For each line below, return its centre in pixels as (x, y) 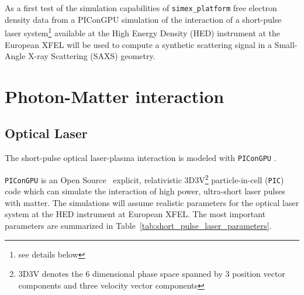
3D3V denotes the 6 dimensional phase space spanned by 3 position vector (152, 274)
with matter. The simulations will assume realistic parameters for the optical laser (152, 202)
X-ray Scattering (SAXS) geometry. (92, 56)
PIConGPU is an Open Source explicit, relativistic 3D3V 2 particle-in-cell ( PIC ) (144, 179)
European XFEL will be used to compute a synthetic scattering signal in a (138, 44)
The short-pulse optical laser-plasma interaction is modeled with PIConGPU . (141, 158)
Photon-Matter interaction (115, 96)
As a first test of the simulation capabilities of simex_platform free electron (141, 8)
